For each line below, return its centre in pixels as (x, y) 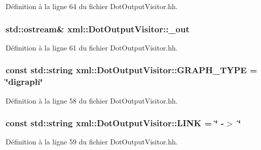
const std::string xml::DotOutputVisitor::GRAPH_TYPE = (132, 70)
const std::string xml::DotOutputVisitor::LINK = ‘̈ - (115, 123)
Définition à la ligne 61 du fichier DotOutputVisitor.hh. (92, 47)
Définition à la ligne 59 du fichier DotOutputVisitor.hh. (92, 142)
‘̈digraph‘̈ (24, 82)
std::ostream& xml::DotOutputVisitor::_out (98, 29)
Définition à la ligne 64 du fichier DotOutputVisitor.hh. (92, 6)
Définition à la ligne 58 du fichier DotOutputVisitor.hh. (92, 100)
